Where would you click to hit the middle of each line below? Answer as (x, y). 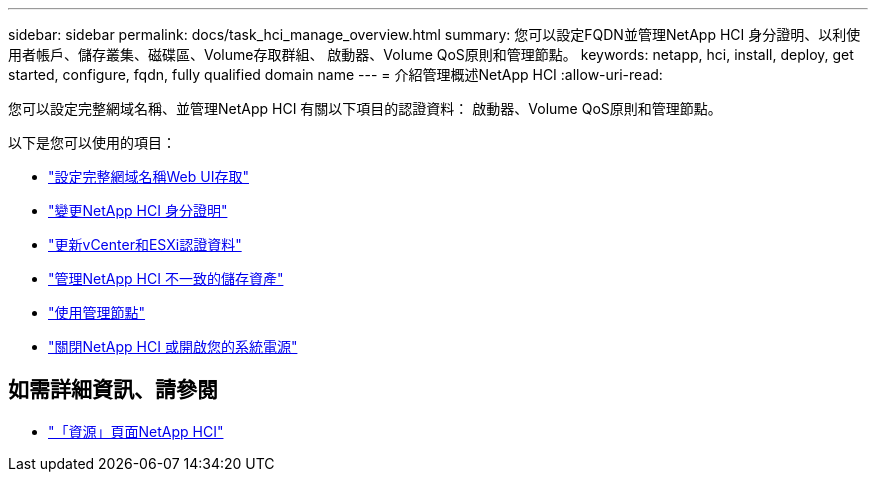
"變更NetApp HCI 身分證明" (138, 210)
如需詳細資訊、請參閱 (113, 390)
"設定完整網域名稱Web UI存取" (148, 176)
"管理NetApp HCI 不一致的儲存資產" (166, 278)
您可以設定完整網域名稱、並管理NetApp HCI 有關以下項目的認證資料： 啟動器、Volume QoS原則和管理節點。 (365, 108)
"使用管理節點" (97, 312)
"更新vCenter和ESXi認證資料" (145, 244)
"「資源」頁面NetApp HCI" (136, 431)
